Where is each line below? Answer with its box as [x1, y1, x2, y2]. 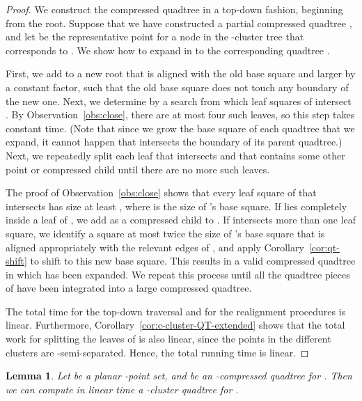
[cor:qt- [308, 239, 340, 254]
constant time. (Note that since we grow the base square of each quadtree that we [6, 120, 355, 135]
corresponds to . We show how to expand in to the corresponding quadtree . [6, 42, 330, 57]
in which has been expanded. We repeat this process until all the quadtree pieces [6, 267, 350, 281]
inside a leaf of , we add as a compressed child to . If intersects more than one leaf [6, 212, 356, 227]
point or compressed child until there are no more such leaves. [6, 162, 270, 176]
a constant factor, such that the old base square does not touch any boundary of [6, 79, 349, 94]
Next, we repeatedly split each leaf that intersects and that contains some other [6, 148, 345, 162]
